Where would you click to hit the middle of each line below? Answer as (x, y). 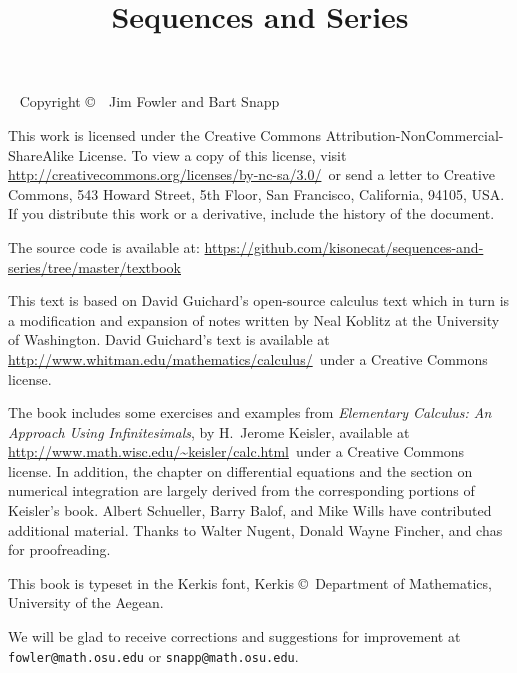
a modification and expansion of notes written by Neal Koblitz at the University (254, 319)
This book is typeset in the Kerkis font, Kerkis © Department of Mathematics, (250, 582)
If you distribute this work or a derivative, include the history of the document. (251, 213)
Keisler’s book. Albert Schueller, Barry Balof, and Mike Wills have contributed (250, 510)
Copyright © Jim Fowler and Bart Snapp (149, 101)
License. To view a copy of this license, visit (212, 154)
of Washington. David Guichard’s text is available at (169, 339)
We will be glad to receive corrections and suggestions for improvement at (234, 636)
